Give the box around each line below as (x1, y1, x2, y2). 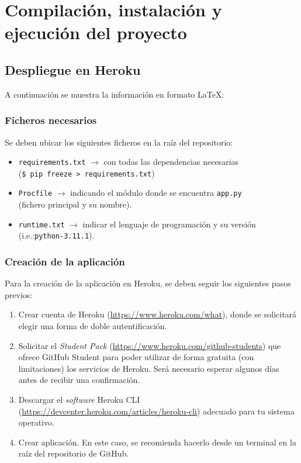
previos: (5, 288, 33, 300)
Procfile (18, 189, 53, 198)
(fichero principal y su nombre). (18, 198, 132, 210)
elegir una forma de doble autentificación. (18, 320, 167, 332)
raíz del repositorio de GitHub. (18, 447, 129, 459)
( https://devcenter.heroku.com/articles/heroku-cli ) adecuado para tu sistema (18, 405, 295, 417)
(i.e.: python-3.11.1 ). (18, 229, 95, 241)
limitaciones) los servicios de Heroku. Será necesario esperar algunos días (18, 362, 279, 374)
